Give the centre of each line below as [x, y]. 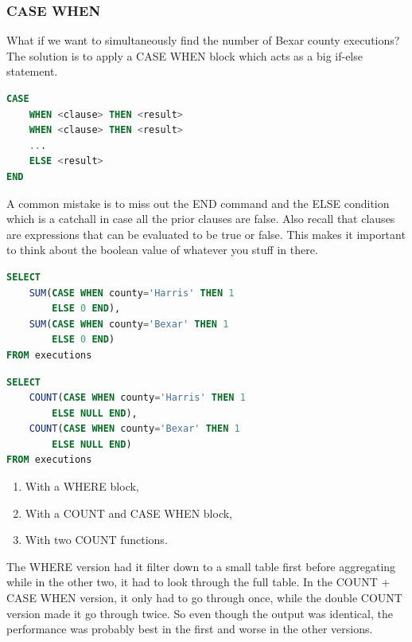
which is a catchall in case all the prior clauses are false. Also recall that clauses [201, 219]
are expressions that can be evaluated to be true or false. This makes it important [206, 234]
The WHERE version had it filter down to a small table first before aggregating [201, 566]
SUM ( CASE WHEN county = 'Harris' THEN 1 [132, 293]
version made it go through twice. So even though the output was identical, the [200, 613]
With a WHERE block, [82, 486]
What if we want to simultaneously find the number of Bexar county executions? [203, 40]
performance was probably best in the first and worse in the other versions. [190, 629]
